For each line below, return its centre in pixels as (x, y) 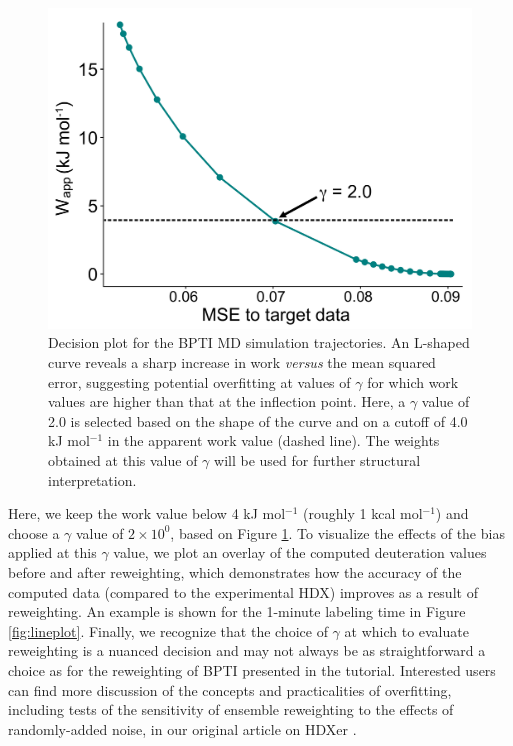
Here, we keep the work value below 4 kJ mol (147, 513)
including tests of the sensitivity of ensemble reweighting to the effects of (231, 709)
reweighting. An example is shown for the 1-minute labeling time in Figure (237, 611)
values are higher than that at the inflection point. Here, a (227, 401)
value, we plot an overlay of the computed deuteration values (300, 552)
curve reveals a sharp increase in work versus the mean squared (242, 362)
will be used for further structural (317, 460)
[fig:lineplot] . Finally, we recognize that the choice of (168, 630)
